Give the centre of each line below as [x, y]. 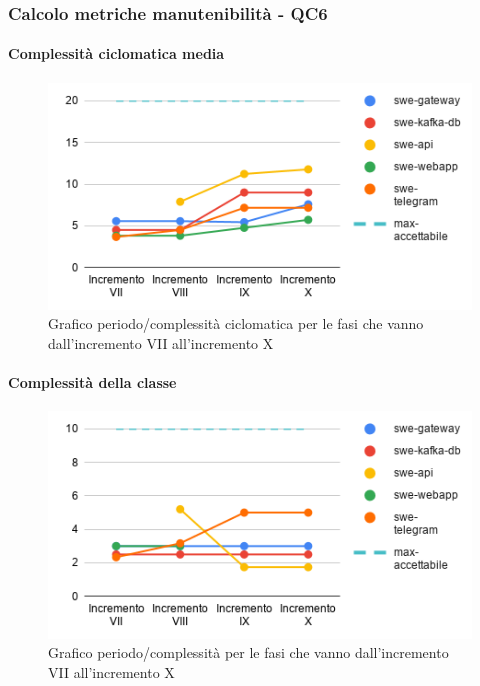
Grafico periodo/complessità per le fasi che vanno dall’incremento [248, 652]
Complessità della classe [92, 382]
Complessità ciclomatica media [116, 53]
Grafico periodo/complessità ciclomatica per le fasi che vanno [236, 323]
